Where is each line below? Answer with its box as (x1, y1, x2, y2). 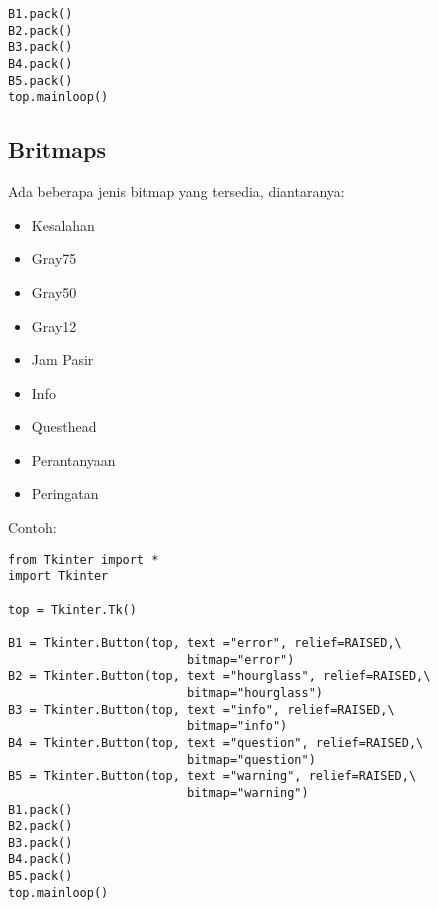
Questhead (31, 416, 97, 437)
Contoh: (8, 517, 57, 538)
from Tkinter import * (8, 552, 159, 567)
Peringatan (31, 483, 99, 504)
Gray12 (31, 315, 77, 336)
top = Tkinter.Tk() (8, 602, 137, 617)
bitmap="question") (186, 752, 316, 767)
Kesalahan (31, 214, 95, 235)
